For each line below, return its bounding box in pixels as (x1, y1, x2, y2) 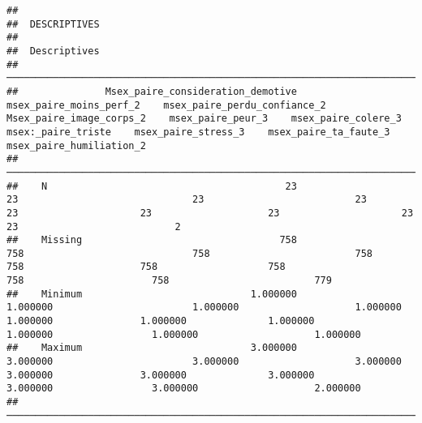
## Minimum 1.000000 (6, 288, 297, 300)
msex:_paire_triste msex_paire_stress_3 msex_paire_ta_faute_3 (6, 126, 390, 138)
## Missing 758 (6, 234, 297, 246)
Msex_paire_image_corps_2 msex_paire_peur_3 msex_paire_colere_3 (6, 113, 402, 125)
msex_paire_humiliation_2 (6, 139, 146, 152)
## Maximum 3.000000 (6, 342, 297, 354)
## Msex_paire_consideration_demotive (6, 85, 297, 97)
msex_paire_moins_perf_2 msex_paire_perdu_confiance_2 (6, 99, 326, 111)
